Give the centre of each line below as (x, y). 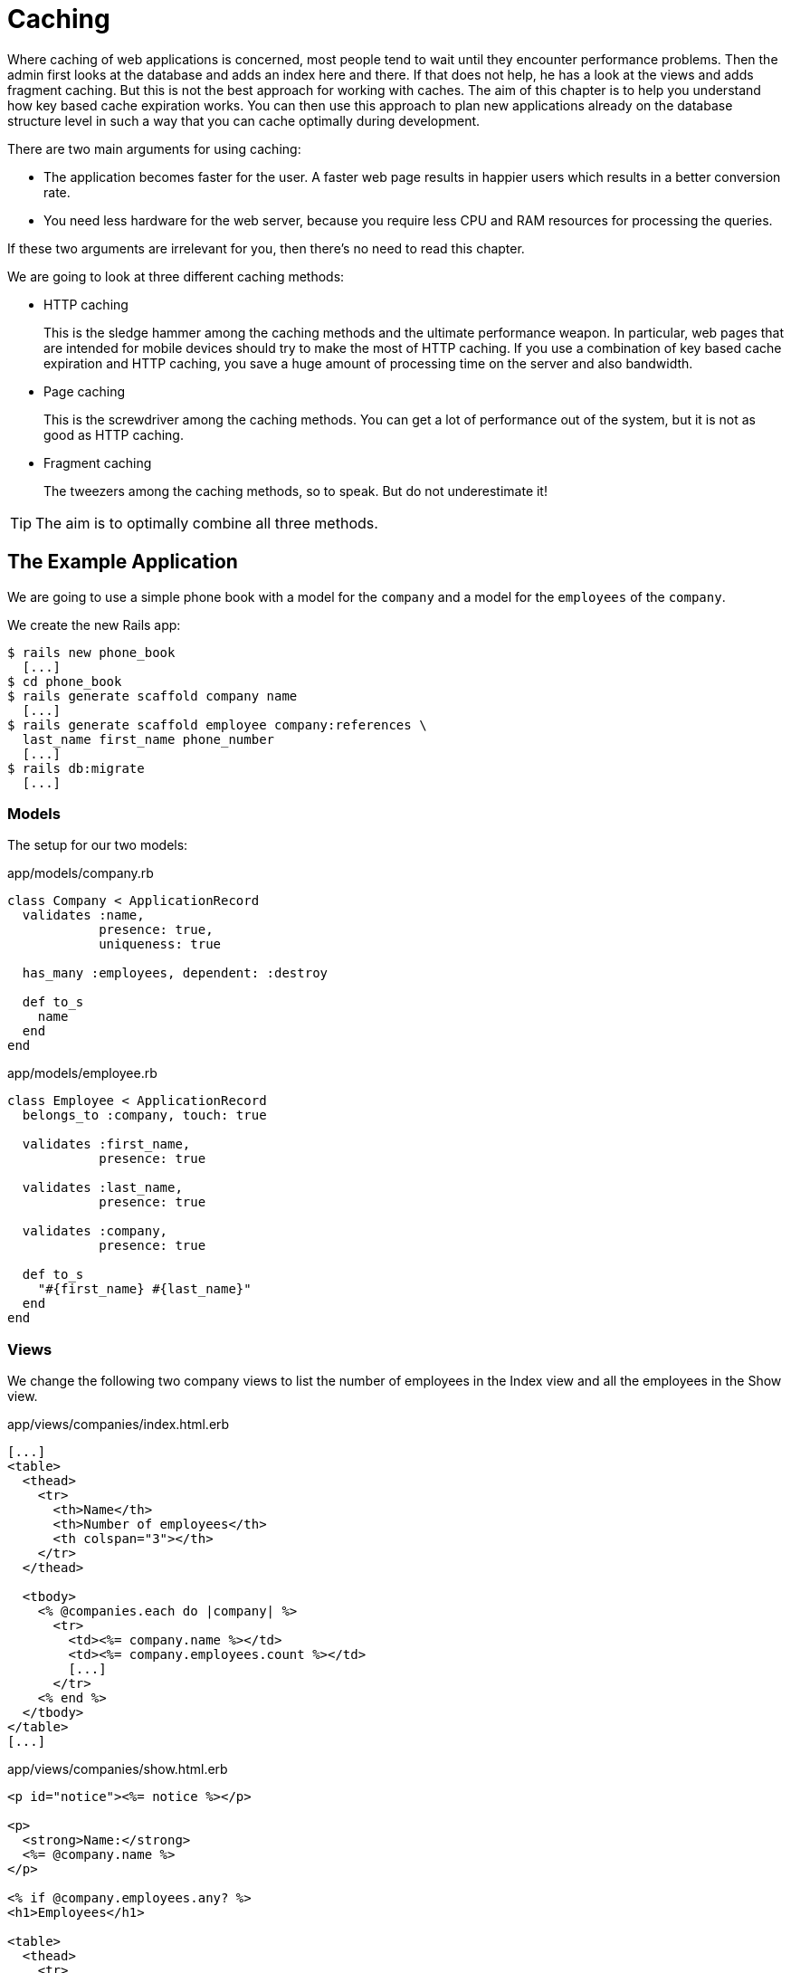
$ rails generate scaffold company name (152, 696)
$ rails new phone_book (91, 652)
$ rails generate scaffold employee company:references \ (217, 724)
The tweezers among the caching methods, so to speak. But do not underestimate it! (295, 491)
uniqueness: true (160, 944)
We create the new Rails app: (94, 624)
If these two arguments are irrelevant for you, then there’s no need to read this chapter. (266, 248)
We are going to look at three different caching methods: (176, 276)
